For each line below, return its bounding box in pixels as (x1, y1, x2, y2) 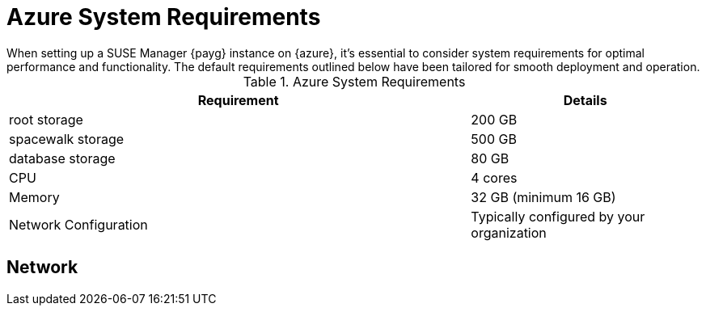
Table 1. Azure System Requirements (243, 73, 466, 90)
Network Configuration (9, 216, 148, 233)
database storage (9, 150, 116, 167)
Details (563, 91, 607, 108)
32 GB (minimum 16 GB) (471, 188, 616, 205)
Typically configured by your (471, 208, 645, 225)
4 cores (471, 169, 518, 186)
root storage (9, 111, 83, 128)
